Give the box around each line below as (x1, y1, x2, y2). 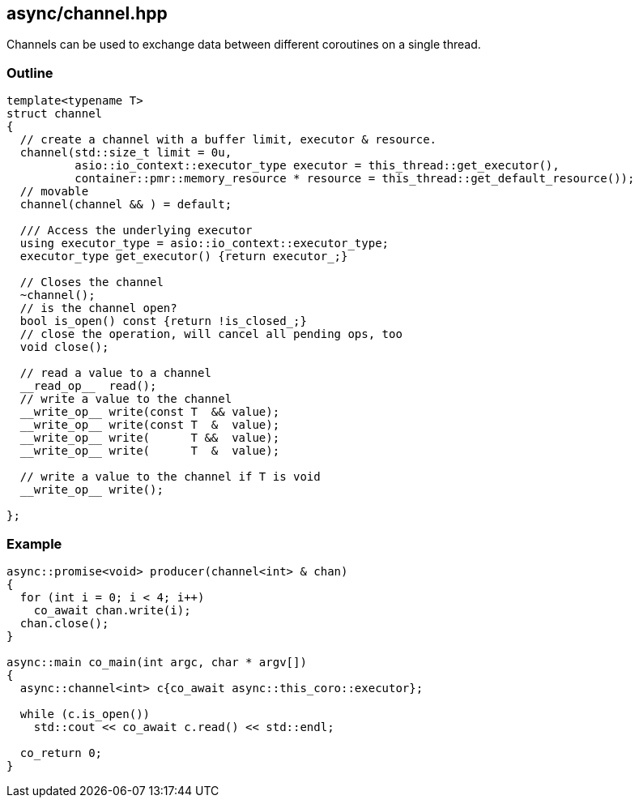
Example (6, 535, 62, 552)
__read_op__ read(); (19, 379, 157, 393)
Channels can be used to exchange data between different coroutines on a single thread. (6, 37, 481, 52)
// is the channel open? (19, 301, 177, 315)
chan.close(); (19, 616, 109, 630)
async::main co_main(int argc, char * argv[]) (6, 655, 307, 669)
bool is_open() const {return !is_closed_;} (19, 314, 307, 328)
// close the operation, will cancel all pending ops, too (19, 327, 403, 341)
